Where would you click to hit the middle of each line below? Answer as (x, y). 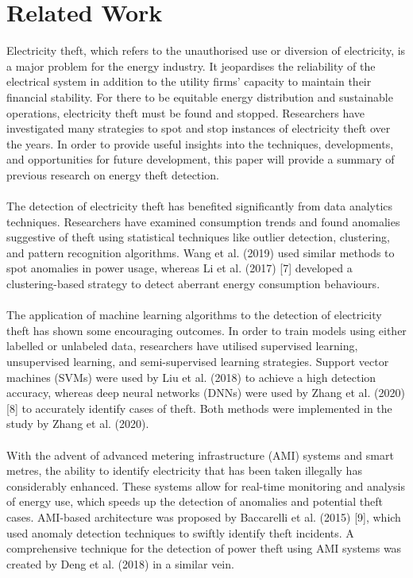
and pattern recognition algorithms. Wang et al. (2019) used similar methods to (201, 252)
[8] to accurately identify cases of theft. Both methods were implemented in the (199, 408)
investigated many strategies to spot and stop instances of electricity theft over (199, 128)
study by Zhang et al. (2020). (78, 424)
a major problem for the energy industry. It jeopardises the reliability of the (191, 66)
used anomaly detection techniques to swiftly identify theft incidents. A (180, 532)
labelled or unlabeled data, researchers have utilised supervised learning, (182, 346)
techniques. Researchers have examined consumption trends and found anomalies (203, 221)
